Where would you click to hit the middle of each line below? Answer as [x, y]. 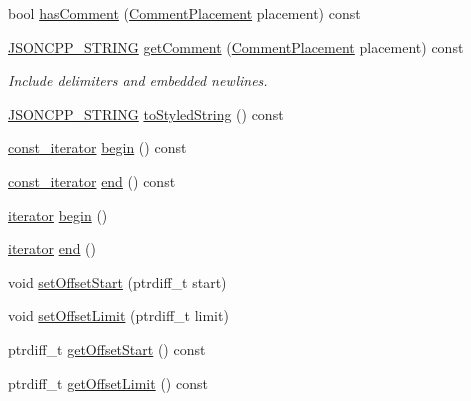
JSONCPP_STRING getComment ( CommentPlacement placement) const [236, 46]
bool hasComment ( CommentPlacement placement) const [184, 13]
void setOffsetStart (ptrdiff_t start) [117, 281]
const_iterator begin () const [97, 147]
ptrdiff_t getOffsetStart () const [107, 348]
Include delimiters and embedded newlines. [138, 80]
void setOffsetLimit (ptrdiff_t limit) [118, 315]
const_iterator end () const [92, 180]
